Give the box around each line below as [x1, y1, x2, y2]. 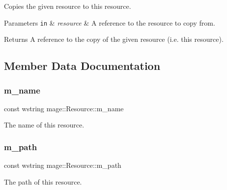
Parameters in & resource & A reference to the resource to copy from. [4, 17, 215, 28]
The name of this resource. [4, 120, 85, 130]
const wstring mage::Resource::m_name [4, 103, 124, 113]
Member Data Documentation [4, 58, 161, 73]
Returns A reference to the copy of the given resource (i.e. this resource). [4, 34, 224, 44]
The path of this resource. [4, 176, 82, 187]
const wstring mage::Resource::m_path [4, 160, 121, 170]
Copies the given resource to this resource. [4, 1, 131, 11]
